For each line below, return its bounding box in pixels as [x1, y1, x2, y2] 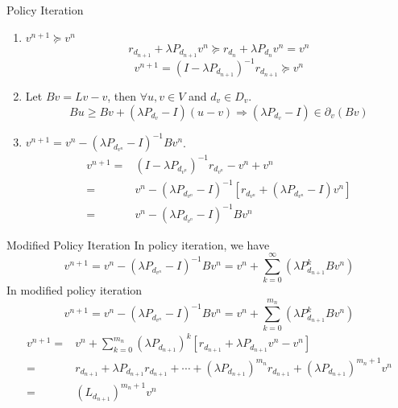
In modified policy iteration [6, 282, 143, 299]
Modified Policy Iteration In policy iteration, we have [6, 236, 270, 253]
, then [107, 88, 137, 105]
